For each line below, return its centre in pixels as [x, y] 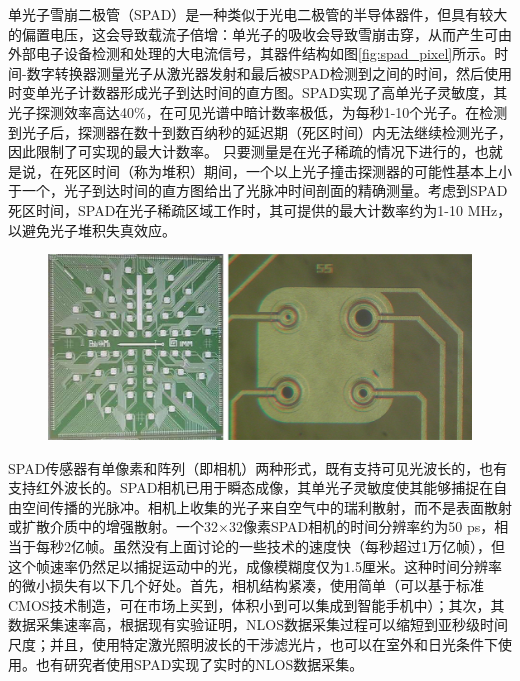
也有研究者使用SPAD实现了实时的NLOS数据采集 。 [199, 663]
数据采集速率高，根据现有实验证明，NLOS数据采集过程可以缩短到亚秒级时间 [258, 624]
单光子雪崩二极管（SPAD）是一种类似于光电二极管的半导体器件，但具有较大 [258, 14]
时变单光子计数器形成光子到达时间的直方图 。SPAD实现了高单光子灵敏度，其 [258, 92]
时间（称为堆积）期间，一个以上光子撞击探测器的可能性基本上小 [301, 170]
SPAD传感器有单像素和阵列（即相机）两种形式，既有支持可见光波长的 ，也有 [258, 467]
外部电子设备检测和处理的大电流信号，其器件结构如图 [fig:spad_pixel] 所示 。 [251, 53]
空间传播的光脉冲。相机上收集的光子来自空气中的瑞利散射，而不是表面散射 [266, 506]
